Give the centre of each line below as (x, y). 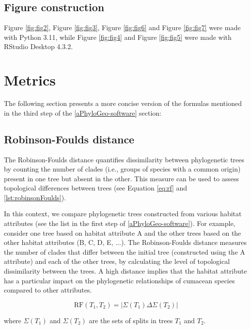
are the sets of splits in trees (131, 320)
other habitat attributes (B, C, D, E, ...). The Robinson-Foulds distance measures (125, 242)
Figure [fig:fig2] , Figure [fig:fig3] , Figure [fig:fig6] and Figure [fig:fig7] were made (122, 27)
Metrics (30, 80)
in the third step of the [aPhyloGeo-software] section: (83, 113)
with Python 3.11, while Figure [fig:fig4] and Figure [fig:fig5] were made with (118, 37)
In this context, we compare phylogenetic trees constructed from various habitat (123, 214)
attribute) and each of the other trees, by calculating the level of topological (117, 261)
